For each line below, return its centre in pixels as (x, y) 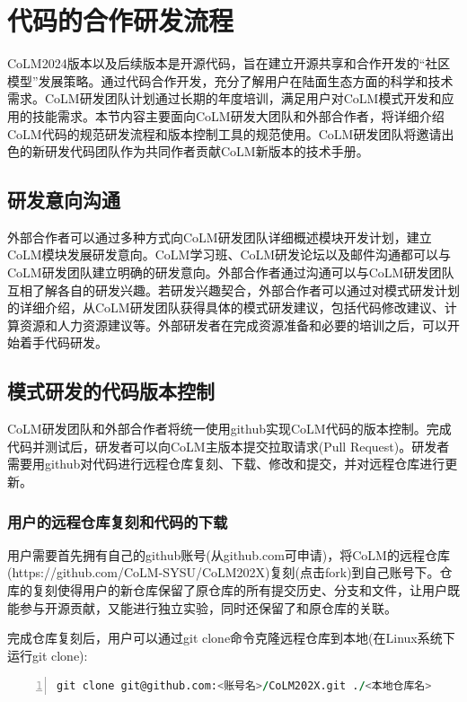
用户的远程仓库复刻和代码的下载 (118, 521)
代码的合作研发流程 (121, 20)
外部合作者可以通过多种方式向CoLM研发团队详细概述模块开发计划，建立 (220, 237)
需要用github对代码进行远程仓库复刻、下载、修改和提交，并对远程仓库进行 (226, 464)
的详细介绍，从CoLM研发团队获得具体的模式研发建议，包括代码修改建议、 (226, 307)
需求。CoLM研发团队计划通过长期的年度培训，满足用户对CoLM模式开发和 (225, 98)
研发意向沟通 (64, 200)
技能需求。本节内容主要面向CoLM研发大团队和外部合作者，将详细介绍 (238, 115)
